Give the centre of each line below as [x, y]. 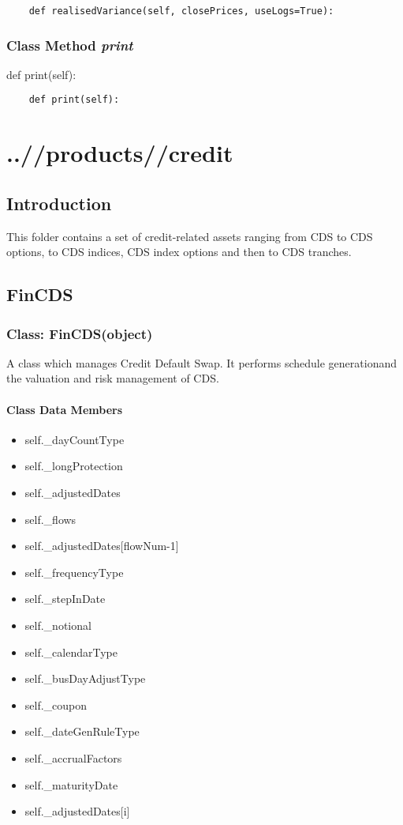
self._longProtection [74, 466]
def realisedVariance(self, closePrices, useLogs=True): [181, 11]
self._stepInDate [65, 599]
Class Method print [70, 45]
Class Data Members [65, 409]
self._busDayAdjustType [85, 678]
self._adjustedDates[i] [77, 811]
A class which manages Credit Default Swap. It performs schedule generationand [201, 362]
